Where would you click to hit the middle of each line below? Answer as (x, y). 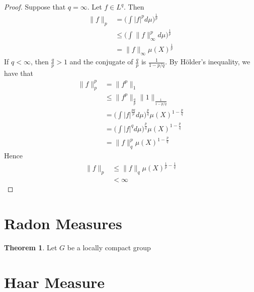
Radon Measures (63, 223)
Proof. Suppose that (35, 7)
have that (19, 73)
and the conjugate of (101, 62)
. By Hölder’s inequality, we (208, 62)
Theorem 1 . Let (31, 247)
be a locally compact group (109, 247)
